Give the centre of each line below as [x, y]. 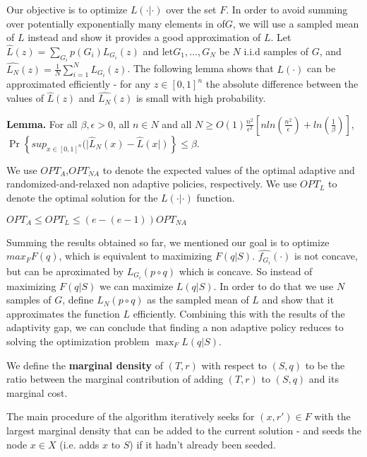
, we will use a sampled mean [296, 23]
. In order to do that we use [273, 285]
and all [177, 123]
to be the [325, 365]
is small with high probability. [201, 98]
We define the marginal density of [85, 365]
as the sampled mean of [198, 300]
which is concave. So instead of [246, 271]
